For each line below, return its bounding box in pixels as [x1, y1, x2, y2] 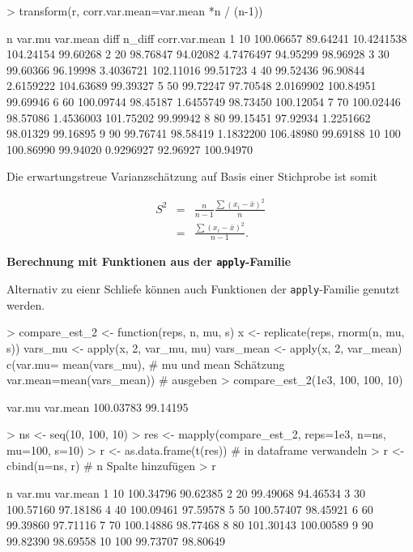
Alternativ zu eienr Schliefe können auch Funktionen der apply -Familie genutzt [6, 280, 400, 297]
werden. [6, 296, 45, 313]
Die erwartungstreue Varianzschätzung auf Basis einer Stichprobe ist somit [6, 168, 378, 185]
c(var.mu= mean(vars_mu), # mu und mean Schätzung [6, 355, 285, 372]
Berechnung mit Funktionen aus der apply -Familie [6, 253, 292, 270]
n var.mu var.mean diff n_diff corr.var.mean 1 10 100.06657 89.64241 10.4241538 [6, 29, 407, 46]
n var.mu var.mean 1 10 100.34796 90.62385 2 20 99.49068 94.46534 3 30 [6, 485, 365, 502]
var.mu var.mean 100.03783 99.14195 [6, 398, 189, 415]
